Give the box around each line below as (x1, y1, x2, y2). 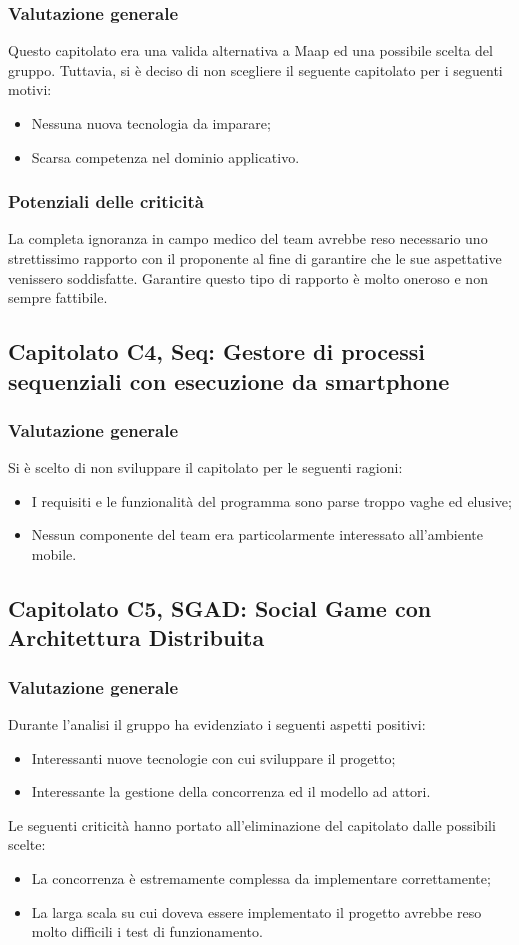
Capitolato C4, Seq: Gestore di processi (8, 336, 425, 367)
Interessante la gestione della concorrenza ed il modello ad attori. (31, 781, 431, 802)
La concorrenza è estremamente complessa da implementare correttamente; (31, 867, 491, 888)
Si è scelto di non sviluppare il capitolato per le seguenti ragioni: (8, 457, 403, 478)
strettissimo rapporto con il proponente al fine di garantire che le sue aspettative (8, 248, 502, 268)
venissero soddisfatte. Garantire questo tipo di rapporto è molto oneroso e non (8, 267, 488, 288)
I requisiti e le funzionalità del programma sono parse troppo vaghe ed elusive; (31, 490, 512, 511)
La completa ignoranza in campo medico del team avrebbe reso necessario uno (8, 228, 488, 249)
